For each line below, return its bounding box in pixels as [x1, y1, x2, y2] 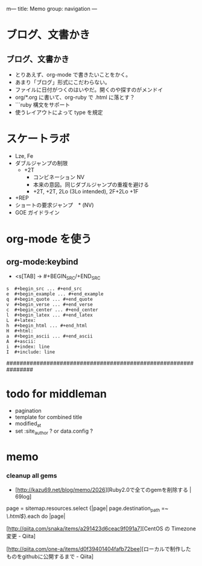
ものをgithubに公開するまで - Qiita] [6, 553, 94, 560]
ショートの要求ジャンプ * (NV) [14, 201, 95, 209]
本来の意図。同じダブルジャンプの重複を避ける [33, 181, 150, 188]
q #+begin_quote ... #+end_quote [6, 296, 93, 302]
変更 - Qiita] [6, 532, 36, 539]
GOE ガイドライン [14, 209, 60, 216]
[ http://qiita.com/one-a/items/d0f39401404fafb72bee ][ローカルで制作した [6, 545, 192, 552]
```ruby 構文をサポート [14, 101, 71, 108]
